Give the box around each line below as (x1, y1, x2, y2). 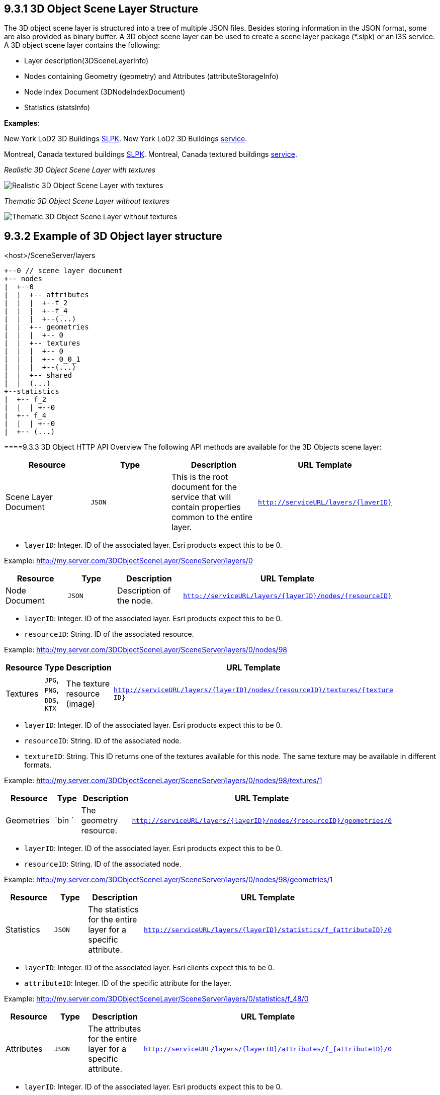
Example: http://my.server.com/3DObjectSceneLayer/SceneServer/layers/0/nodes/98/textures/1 (4, 776, 322, 785)
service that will (171, 492, 231, 502)
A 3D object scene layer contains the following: (4, 41, 160, 50)
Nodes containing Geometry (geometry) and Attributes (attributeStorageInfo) (24, 72, 279, 81)
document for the (171, 482, 237, 492)
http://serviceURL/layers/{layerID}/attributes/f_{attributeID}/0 (143, 1045, 392, 1053)
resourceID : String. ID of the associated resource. (24, 630, 194, 639)
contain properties (171, 502, 241, 513)
